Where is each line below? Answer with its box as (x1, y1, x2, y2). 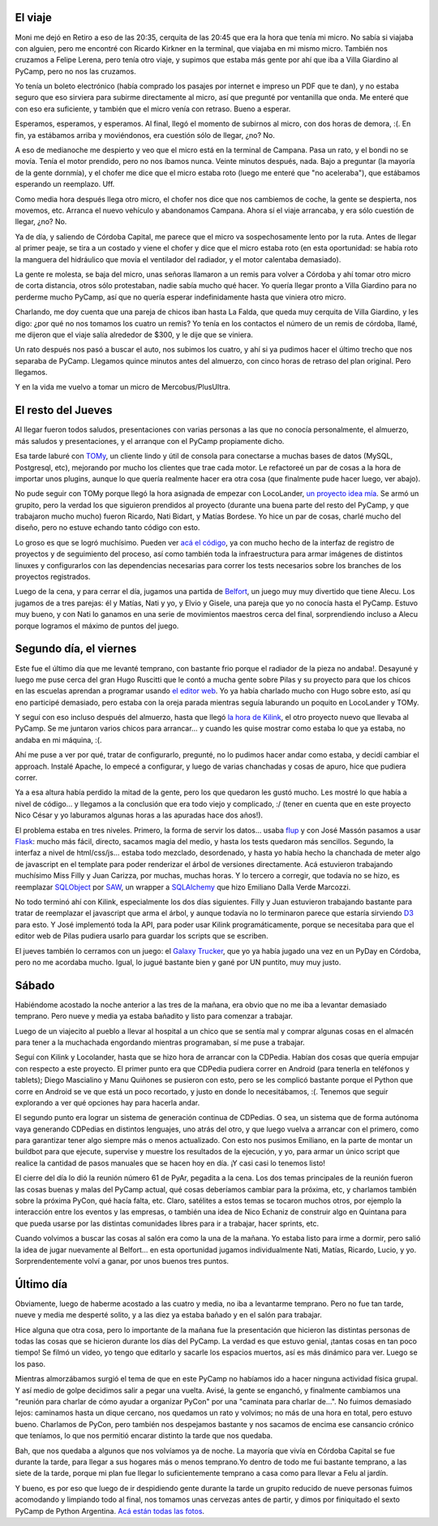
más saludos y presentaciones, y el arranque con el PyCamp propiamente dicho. (15, 436, 285, 446)
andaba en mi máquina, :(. (15, 735, 102, 744)
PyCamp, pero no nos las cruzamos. (15, 66, 137, 76)
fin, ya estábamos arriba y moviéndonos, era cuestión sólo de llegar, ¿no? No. (15, 130, 276, 140)
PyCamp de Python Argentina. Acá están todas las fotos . (15, 1506, 205, 1515)
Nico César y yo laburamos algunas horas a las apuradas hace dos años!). (15, 810, 264, 820)
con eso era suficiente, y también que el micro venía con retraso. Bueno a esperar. (15, 104, 291, 114)
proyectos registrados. (15, 572, 91, 582)
